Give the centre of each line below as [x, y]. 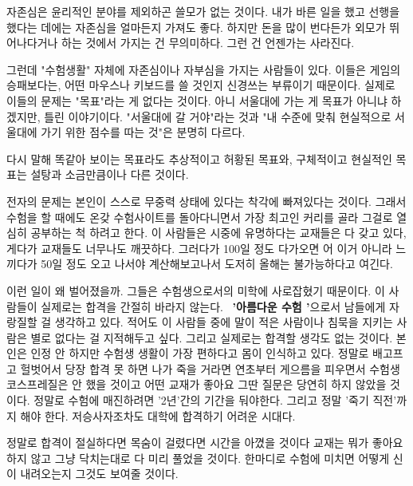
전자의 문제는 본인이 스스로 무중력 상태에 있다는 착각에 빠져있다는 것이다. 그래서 [206, 201]
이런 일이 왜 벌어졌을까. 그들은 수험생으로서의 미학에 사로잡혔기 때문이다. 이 [196, 290]
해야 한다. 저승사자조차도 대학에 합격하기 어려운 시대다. [158, 415]
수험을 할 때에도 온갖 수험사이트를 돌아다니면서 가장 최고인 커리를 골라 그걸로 [200, 217]
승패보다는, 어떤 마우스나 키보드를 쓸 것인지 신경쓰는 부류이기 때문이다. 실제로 [201, 85]
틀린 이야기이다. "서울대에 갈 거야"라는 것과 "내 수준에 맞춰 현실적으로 [218, 116]
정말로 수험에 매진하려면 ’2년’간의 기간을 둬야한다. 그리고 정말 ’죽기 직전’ [215, 400]
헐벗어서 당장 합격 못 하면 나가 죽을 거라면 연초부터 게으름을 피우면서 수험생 [210, 368]
